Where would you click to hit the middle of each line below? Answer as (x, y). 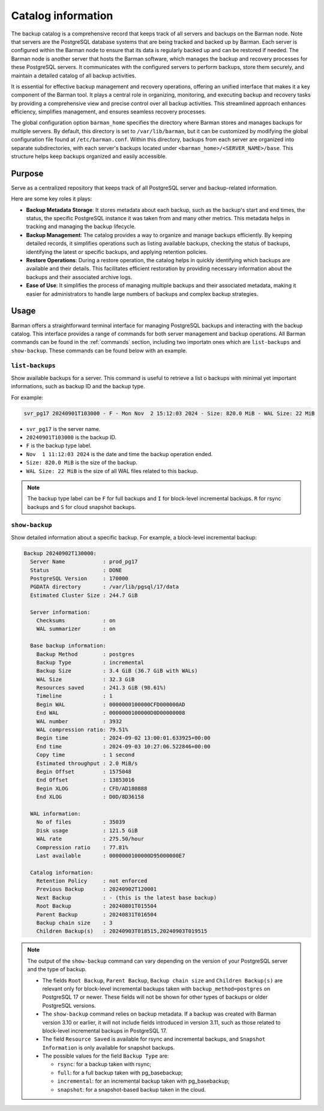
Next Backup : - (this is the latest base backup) (127, 898)
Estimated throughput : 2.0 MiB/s (87, 763)
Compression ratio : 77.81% (82, 847)
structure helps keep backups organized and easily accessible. (89, 157)
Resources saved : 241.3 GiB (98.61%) (101, 688)
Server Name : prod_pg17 (84, 562)
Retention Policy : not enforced (92, 881)
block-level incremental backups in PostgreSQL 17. (105, 1031)
